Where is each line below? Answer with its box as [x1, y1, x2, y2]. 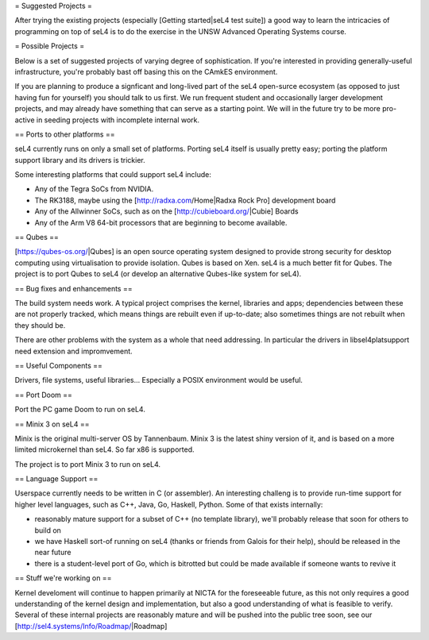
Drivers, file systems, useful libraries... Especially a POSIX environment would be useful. [14, 376, 303, 385]
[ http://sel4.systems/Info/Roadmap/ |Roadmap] [14, 621, 168, 630]
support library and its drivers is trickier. [14, 155, 146, 164]
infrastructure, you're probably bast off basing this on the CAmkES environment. [14, 67, 278, 76]
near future [34, 548, 71, 557]
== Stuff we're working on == [14, 573, 112, 583]
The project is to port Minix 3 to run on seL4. [14, 459, 161, 468]
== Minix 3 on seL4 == [14, 419, 90, 429]
